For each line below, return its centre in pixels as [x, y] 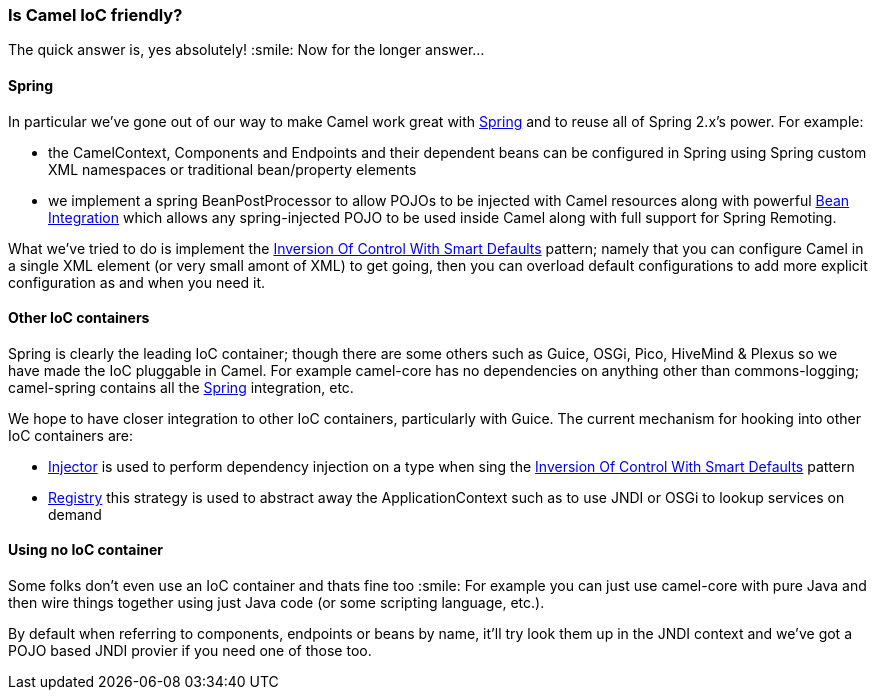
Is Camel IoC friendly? [95, 15]
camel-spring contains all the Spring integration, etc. [181, 387]
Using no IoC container [85, 550]
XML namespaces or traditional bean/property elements [232, 169]
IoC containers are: [71, 435]
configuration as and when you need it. [137, 282]
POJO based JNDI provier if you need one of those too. [190, 651]
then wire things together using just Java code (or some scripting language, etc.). [276, 603]
